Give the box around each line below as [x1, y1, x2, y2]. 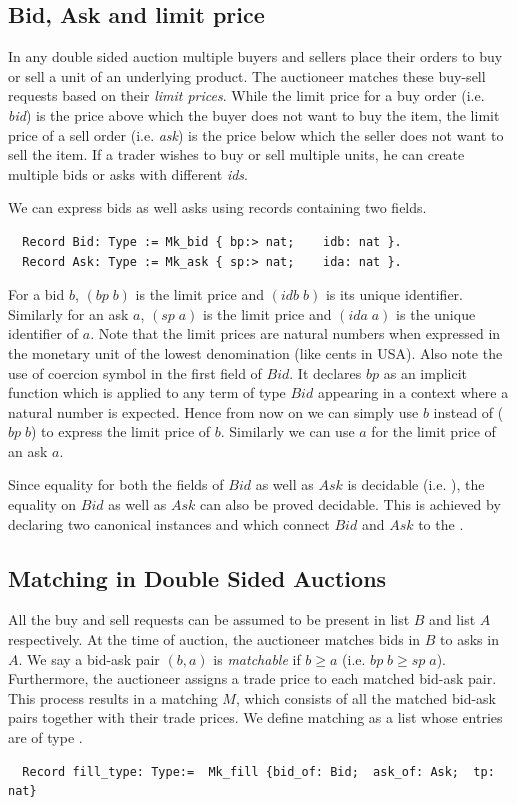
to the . [418, 513, 464, 534]
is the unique [396, 303, 476, 324]
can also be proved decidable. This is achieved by [199, 494, 501, 515]
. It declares [289, 362, 362, 383]
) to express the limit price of [30, 421, 211, 442]
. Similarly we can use [220, 421, 355, 442]
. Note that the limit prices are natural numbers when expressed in [90, 323, 501, 344]
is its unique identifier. [325, 284, 463, 305]
